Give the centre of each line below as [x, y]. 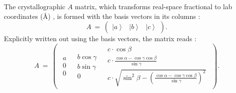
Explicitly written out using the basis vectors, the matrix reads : [100, 39]
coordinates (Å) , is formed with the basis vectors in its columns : [102, 16]
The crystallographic [35, 6]
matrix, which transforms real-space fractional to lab [154, 6]
